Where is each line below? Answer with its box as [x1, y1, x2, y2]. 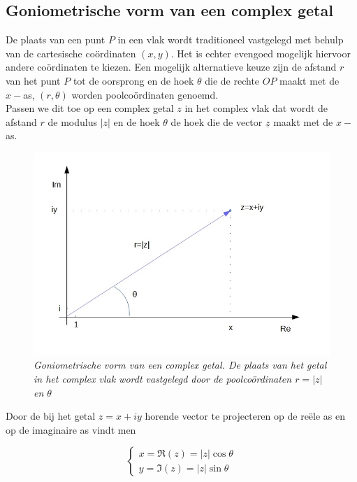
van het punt [6, 73, 61, 87]
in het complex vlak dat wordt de [184, 101, 328, 115]
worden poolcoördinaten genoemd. [71, 87, 219, 101]
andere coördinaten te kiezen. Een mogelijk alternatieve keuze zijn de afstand [6, 59, 337, 74]
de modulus [48, 114, 97, 129]
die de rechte [205, 73, 260, 87]
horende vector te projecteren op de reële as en [145, 409, 346, 423]
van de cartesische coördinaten [6, 45, 136, 60]
